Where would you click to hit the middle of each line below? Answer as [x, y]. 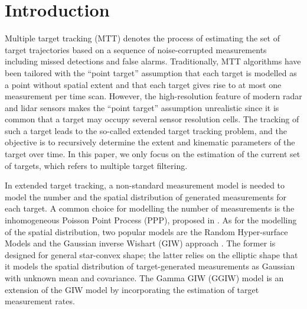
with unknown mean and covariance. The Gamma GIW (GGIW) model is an [144, 278]
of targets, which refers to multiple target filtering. [96, 165]
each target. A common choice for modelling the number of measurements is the [150, 208]
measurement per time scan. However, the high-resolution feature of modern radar [153, 96]
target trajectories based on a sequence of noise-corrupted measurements [136, 49]
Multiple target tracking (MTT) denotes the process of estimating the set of [142, 38]
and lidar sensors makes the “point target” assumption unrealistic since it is [142, 107]
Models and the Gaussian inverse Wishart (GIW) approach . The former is [140, 243]
